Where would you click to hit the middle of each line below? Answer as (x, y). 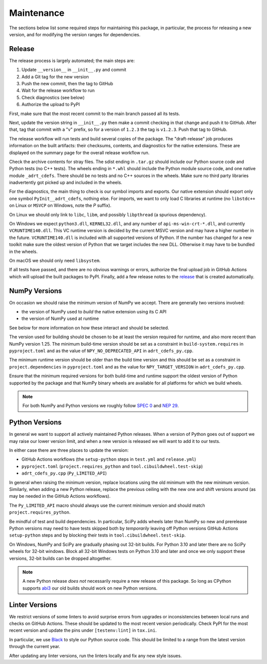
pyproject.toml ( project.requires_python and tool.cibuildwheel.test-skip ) (112, 466)
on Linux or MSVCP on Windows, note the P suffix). (60, 205)
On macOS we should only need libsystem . (55, 261)
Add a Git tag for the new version (55, 76)
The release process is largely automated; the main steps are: (72, 60)
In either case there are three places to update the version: (69, 450)
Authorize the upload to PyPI (51, 105)
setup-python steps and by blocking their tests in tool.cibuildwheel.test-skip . (97, 535)
